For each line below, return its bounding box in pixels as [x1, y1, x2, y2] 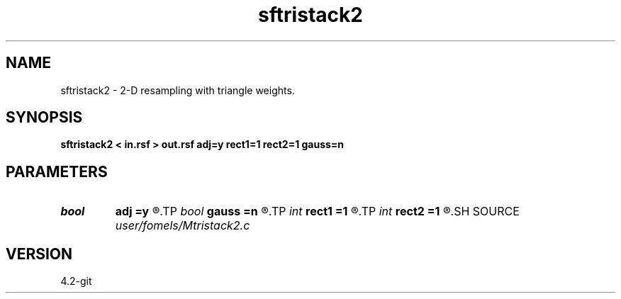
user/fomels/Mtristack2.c [115, 218, 250, 233]
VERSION [6, 244, 73, 263]
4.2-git [60, 275, 92, 288]
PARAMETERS [6, 162, 108, 181]
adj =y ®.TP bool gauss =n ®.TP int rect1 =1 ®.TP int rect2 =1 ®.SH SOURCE [115, 204, 520, 219]
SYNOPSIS [6, 108, 83, 127]
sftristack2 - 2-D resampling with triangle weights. [60, 84, 295, 96]
